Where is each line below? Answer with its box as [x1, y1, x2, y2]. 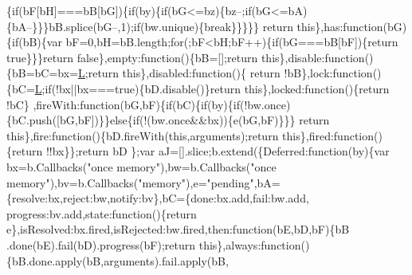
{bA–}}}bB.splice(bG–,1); [6, 18, 134, 34]
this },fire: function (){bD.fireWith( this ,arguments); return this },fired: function [6, 127, 375, 143]
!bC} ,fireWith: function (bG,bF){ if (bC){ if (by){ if [6, 96, 240, 112]
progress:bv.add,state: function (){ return [6, 205, 197, 222]
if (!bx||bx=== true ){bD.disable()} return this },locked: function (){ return [45, 80, 390, 96]
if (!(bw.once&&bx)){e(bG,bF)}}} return [132, 112, 330, 128]
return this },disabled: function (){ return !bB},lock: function [88, 65, 373, 81]
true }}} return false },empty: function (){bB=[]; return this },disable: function [6, 49, 365, 65]
